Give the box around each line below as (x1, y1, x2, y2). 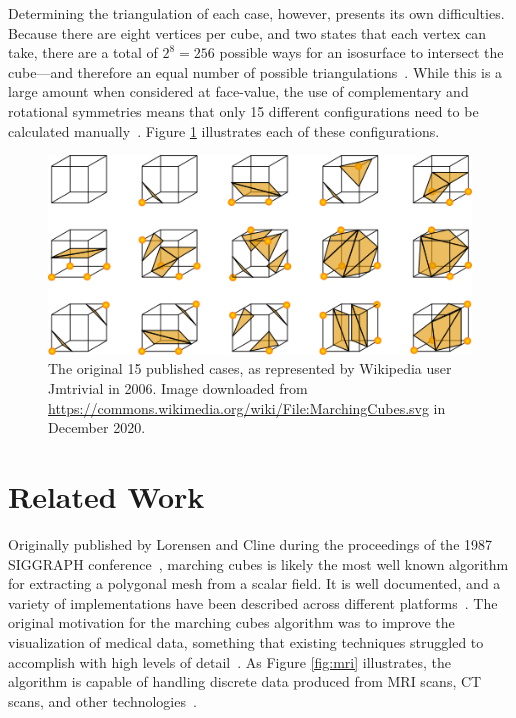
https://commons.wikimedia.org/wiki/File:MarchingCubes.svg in (48, 397, 446, 418)
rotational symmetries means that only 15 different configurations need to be (8, 100, 479, 121)
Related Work (8, 476, 205, 517)
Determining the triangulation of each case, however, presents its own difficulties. (8, 3, 505, 23)
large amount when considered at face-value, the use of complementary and (8, 81, 469, 102)
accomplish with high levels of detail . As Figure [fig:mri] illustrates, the (8, 651, 451, 672)
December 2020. (48, 417, 146, 438)
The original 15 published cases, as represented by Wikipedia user (48, 358, 452, 379)
